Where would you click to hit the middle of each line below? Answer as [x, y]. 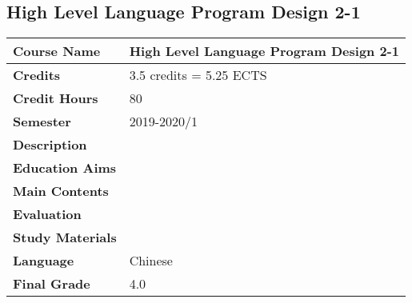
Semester [42, 122]
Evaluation [47, 214]
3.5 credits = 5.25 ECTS [198, 75]
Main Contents [61, 191]
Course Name [57, 51]
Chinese [151, 261]
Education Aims [65, 168]
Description [50, 145]
